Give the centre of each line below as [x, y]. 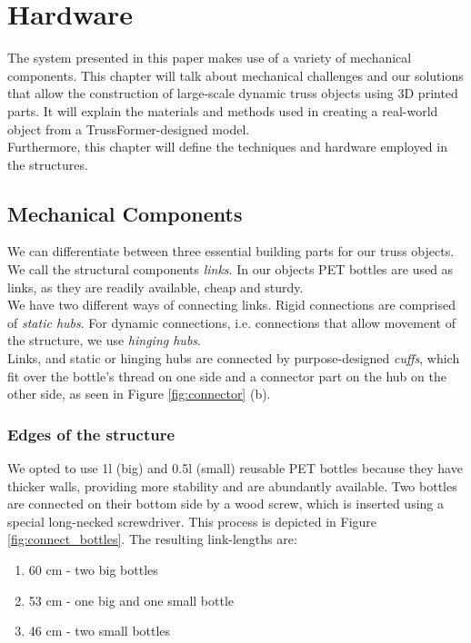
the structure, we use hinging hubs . [104, 340]
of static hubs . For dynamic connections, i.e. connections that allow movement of [231, 322]
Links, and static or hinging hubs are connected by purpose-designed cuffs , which [234, 358]
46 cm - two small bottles [100, 631]
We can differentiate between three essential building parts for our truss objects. [231, 251]
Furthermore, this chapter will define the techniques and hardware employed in [227, 147]
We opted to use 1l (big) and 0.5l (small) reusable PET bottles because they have [235, 468]
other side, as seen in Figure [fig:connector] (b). [139, 394]
